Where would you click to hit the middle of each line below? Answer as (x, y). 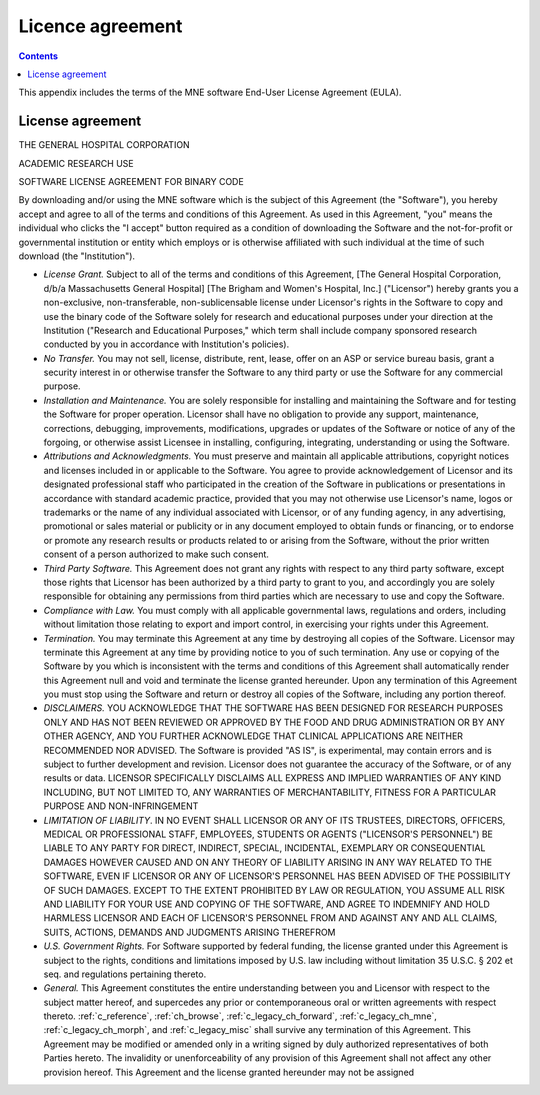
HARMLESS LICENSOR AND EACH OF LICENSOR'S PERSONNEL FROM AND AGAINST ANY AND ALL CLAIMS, (270, 918)
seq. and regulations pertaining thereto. (125, 974)
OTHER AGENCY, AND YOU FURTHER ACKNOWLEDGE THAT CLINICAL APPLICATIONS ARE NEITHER (253, 736)
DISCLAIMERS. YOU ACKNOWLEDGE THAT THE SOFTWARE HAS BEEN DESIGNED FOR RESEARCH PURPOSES (273, 708)
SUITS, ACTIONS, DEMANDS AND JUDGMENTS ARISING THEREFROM (189, 932)
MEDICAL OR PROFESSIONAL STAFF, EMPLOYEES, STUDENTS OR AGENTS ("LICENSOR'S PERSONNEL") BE (268, 834)
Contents (38, 56)
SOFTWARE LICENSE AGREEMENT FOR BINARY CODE (131, 182)
